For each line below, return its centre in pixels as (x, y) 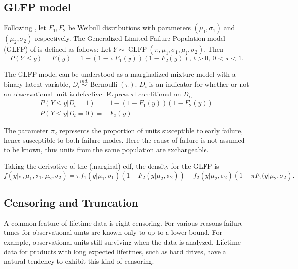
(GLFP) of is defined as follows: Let (57, 49)
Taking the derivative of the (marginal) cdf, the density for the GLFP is (112, 166)
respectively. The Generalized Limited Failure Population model (130, 38)
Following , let (25, 28)
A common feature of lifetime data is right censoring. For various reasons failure (123, 222)
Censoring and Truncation (71, 202)
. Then (214, 49)
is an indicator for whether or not (199, 84)
